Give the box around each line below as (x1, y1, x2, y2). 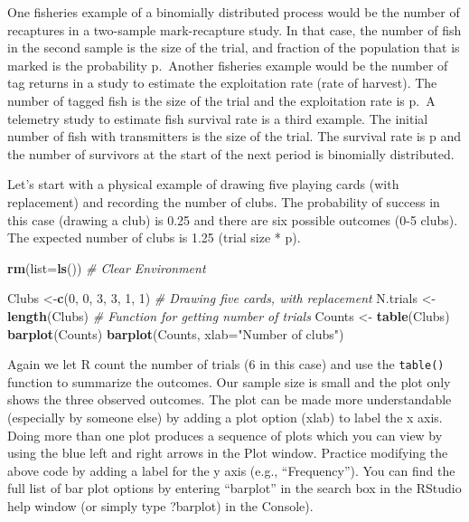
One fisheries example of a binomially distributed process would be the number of (7, 3, 460, 21)
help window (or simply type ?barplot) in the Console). (7, 496, 314, 515)
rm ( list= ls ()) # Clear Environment (7, 258, 206, 277)
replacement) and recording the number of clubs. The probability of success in (7, 192, 440, 211)
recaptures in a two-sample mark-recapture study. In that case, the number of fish (7, 20, 462, 39)
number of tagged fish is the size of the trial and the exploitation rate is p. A (7, 90, 436, 109)
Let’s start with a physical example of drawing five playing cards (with (7, 175, 399, 194)
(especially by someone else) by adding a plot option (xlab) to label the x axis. (7, 407, 443, 426)
